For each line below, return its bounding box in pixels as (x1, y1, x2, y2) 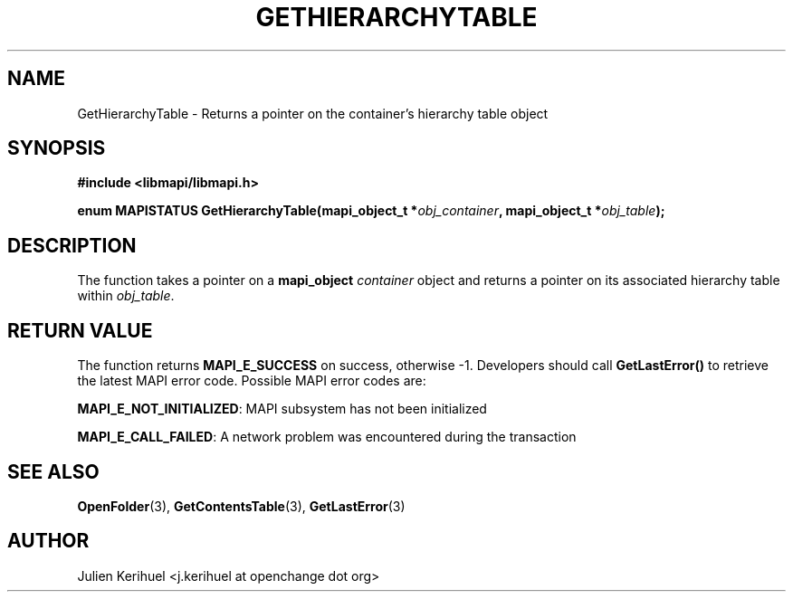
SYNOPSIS (7, 137, 106, 160)
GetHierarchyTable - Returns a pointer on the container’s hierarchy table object (77, 105, 549, 121)
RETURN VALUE (7, 319, 153, 342)
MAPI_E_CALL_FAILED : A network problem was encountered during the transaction (77, 429, 577, 445)
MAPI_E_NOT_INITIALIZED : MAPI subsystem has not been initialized (77, 401, 487, 417)
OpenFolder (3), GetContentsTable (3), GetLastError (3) (77, 498, 406, 514)
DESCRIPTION (7, 233, 137, 257)
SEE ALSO (7, 460, 100, 483)
